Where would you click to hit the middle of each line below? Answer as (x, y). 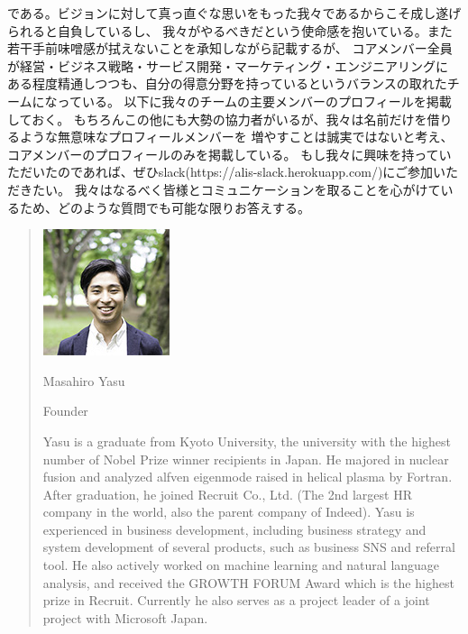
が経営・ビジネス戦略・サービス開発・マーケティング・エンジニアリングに (228, 65)
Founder (65, 411)
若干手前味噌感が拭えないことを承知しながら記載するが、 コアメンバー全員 (230, 48)
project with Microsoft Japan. (125, 617)
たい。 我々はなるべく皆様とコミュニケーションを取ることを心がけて (236, 189)
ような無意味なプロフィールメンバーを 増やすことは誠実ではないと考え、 (236, 137)
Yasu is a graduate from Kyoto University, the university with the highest (247, 441)
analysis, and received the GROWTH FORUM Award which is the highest (248, 582)
